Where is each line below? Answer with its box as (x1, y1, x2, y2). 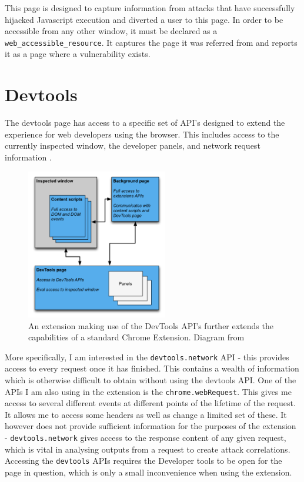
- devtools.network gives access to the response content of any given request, (5, 431, 286, 443)
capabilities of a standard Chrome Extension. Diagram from (28, 331, 245, 343)
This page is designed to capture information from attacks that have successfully (5, 2, 295, 14)
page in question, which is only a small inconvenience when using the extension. (5, 466, 292, 478)
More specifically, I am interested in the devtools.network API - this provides (5, 350, 289, 363)
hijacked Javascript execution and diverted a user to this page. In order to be (5, 13, 283, 25)
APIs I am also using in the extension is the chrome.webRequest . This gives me (5, 385, 292, 397)
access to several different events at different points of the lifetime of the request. (5, 397, 296, 409)
